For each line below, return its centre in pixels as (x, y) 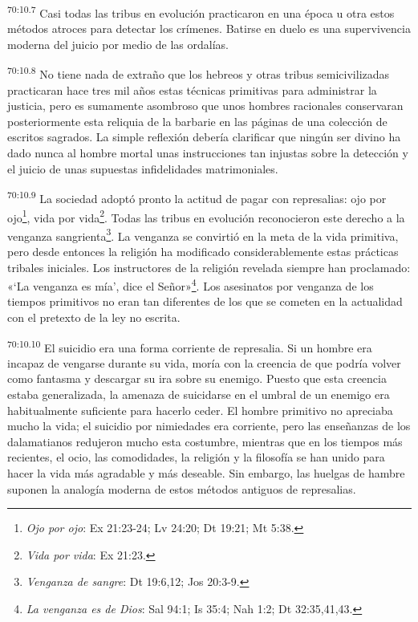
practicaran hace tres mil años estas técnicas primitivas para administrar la (192, 89)
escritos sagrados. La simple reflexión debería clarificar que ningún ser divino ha (204, 137)
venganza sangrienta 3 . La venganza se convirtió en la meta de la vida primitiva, (203, 234)
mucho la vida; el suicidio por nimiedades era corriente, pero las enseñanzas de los (209, 426)
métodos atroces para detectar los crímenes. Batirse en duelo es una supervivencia (209, 28)
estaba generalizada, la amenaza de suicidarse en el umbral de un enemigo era (199, 394)
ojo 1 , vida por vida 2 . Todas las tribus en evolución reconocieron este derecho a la (206, 216)
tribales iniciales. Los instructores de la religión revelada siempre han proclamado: (209, 267)
